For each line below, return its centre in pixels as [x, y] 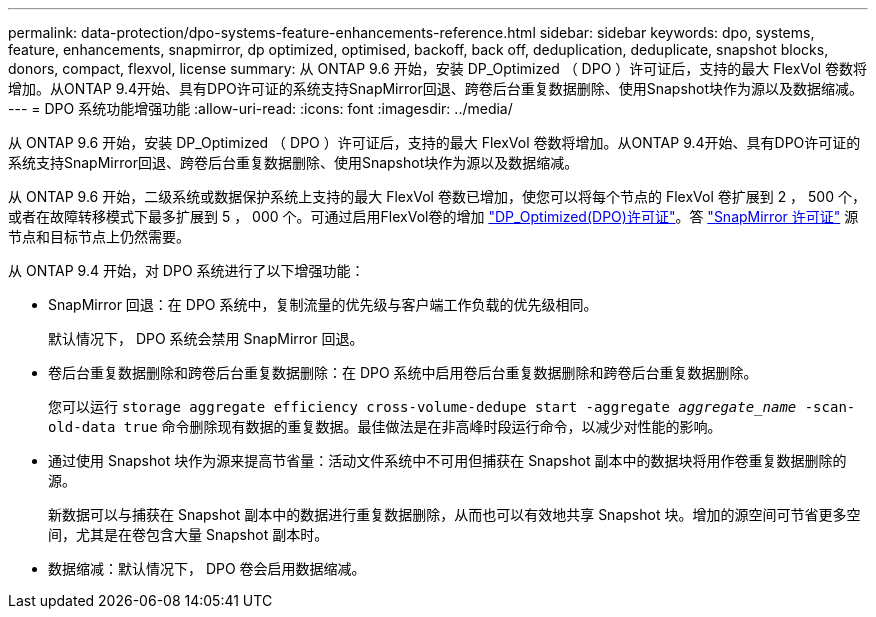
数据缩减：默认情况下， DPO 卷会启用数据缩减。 [207, 568]
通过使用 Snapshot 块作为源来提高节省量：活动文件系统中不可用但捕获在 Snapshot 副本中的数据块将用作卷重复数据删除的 [447, 460]
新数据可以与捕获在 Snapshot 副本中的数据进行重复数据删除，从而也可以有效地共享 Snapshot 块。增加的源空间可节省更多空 [454, 514]
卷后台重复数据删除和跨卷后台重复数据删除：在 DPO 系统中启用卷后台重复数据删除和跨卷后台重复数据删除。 [403, 372]
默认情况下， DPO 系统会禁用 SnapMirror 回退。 [206, 338]
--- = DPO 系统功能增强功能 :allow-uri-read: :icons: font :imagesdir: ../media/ [260, 108]
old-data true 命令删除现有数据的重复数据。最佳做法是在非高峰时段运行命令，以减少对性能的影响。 [385, 426]
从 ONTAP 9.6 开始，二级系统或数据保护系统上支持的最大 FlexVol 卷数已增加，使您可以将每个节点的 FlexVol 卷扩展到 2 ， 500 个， [437, 196]
